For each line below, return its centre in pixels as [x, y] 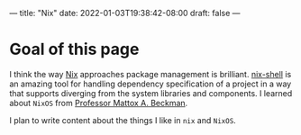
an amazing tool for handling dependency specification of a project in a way [150, 84]
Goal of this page [74, 49]
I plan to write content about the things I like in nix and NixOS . [123, 120]
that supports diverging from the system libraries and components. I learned [151, 93]
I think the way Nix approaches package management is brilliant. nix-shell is [150, 74]
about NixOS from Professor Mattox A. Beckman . [99, 103]
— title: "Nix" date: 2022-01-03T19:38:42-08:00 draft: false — [125, 13]
